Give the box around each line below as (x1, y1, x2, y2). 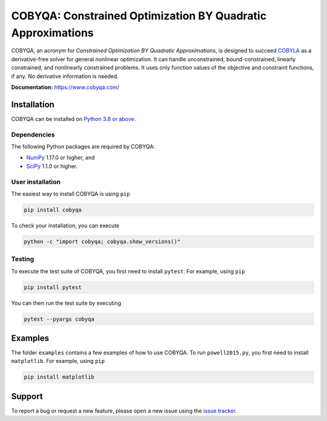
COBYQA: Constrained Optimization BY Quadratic (11, 9, 266, 22)
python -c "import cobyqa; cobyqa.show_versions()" (24, 238, 181, 245)
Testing (11, 255, 35, 263)
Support (11, 391, 43, 402)
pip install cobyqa (24, 206, 82, 213)
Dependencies (11, 130, 56, 139)
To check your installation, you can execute (11, 221, 120, 229)
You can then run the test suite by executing (11, 299, 121, 307)
